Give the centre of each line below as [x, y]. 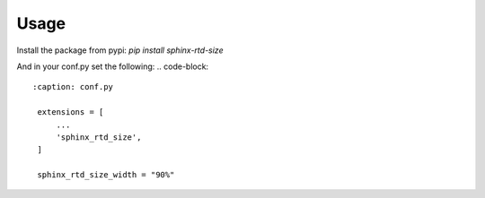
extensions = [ [71, 112]
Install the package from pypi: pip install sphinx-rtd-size [120, 50]
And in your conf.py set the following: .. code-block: [113, 66]
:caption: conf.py [73, 87]
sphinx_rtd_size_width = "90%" [106, 175]
